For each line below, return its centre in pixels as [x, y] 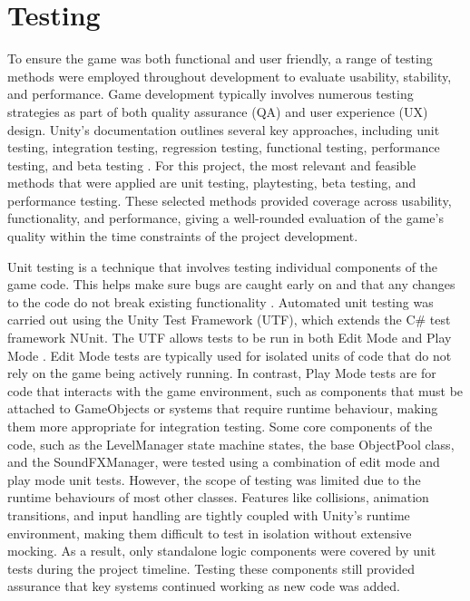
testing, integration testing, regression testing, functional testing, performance [224, 147]
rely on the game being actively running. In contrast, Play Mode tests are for [222, 373]
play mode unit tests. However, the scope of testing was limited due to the [214, 479]
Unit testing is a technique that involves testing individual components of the [223, 266]
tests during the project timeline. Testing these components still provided [211, 568]
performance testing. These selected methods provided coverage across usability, [230, 200]
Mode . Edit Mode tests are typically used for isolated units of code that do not [230, 355]
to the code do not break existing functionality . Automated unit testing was [220, 301]
